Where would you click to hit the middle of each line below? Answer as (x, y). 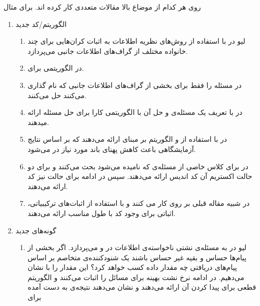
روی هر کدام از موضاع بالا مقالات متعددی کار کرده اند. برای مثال (102, 7)
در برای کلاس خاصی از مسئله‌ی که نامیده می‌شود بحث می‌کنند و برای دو (138, 166)
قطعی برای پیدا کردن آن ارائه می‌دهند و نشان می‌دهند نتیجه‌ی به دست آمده (142, 287)
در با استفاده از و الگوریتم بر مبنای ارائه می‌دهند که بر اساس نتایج (127, 139)
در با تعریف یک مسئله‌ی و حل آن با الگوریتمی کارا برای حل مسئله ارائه (135, 112)
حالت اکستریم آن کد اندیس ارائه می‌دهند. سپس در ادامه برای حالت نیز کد (140, 176)
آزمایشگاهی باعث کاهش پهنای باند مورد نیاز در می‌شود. (112, 149)
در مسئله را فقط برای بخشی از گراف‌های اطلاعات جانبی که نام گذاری (135, 85)
